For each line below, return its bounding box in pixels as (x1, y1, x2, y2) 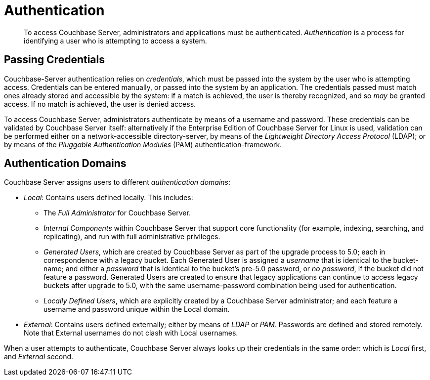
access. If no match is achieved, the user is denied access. (4, 99, 196, 108)
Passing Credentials (4, 53, 105, 66)
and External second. (4, 352, 74, 361)
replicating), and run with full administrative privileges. (43, 232, 220, 241)
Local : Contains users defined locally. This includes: (24, 193, 193, 202)
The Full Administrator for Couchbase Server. (43, 209, 191, 217)
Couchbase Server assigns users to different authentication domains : (4, 178, 231, 187)
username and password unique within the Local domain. (43, 305, 230, 314)
